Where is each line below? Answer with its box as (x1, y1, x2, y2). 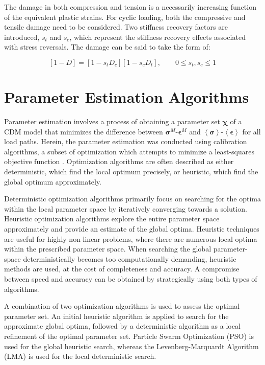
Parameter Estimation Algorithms (4, 86, 249, 107)
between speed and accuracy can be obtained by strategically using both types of (4, 273, 257, 284)
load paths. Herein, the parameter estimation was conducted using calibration (4, 136, 247, 147)
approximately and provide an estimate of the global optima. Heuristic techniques (4, 223, 259, 234)
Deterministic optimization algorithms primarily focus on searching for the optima (4, 193, 261, 204)
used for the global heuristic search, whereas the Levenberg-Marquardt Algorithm (4, 340, 259, 351)
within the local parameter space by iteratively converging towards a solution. (4, 203, 247, 214)
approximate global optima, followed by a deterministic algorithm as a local (4, 321, 241, 331)
